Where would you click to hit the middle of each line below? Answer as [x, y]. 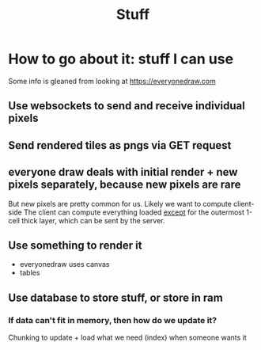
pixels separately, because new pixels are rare [125, 185]
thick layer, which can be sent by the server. [93, 220]
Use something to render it [75, 245]
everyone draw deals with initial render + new [123, 172]
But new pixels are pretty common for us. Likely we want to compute [120, 204]
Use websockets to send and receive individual [127, 106]
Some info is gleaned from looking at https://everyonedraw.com [112, 81]
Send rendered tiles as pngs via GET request [120, 145]
